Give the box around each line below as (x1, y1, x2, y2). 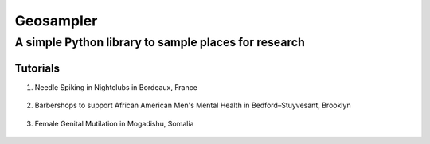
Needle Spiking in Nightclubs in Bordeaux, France (34, 82, 198, 91)
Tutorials (14, 61, 60, 75)
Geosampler (14, 12, 98, 29)
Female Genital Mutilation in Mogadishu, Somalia (34, 119, 194, 128)
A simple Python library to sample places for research (14, 35, 306, 49)
